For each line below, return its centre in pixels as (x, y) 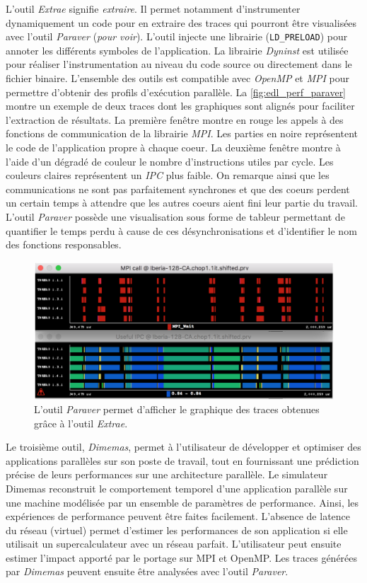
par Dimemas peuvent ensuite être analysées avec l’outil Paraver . (147, 571)
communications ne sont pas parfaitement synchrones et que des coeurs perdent (178, 189)
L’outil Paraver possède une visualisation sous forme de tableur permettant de (175, 216)
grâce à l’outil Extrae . (81, 423)
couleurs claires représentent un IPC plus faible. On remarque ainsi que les (168, 175)
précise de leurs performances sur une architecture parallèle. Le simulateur (167, 474)
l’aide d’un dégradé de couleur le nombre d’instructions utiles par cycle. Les (170, 161)
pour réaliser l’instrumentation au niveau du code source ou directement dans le (179, 64)
